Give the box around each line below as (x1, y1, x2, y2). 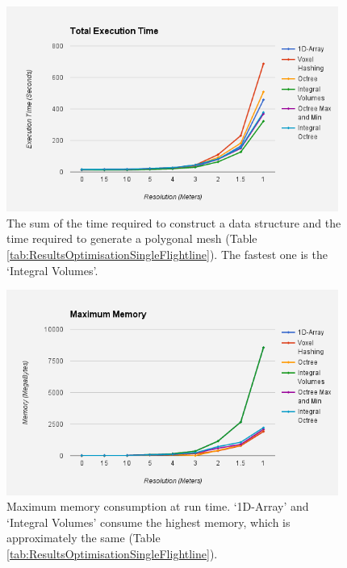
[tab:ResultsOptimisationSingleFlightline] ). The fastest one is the (6, 246, 328, 263)
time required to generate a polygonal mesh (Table (6, 230, 257, 247)
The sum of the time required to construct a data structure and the (6, 214, 341, 231)
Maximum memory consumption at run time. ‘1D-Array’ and (6, 498, 309, 515)
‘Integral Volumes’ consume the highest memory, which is (6, 513, 291, 530)
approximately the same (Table (6, 529, 161, 546)
